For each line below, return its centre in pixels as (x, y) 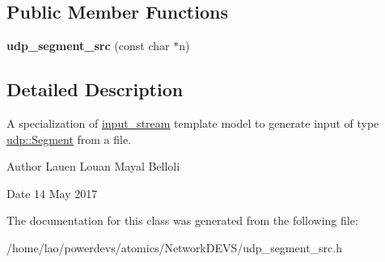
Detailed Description (95, 89)
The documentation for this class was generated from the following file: (182, 220)
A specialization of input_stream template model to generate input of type (193, 123)
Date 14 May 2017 (52, 193)
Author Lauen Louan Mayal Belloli (93, 166)
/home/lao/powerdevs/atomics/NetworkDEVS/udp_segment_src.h (174, 247)
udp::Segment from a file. (69, 139)
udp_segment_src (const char (88, 46)
